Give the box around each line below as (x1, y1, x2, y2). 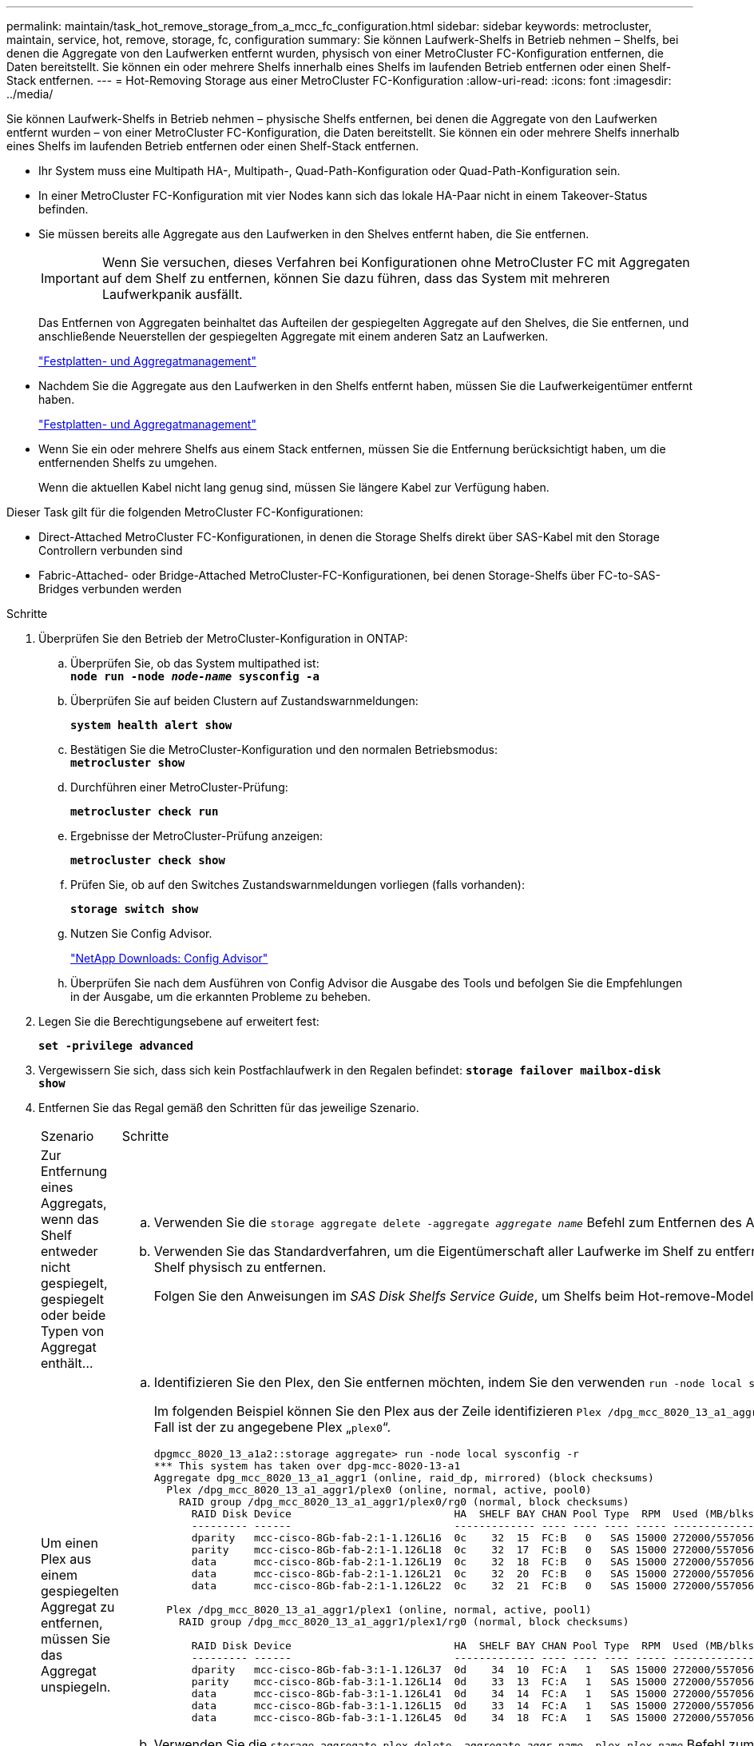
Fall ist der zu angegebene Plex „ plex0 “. (153, 1419, 391, 1435)
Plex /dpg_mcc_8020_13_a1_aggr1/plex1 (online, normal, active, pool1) (166, 1604, 592, 1616)
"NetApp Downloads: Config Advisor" (70, 951, 268, 965)
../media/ (6, 87, 54, 101)
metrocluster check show (70, 854, 225, 867)
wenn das (41, 1211, 99, 1227)
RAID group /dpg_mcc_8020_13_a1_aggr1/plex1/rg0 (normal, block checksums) (179, 1616, 629, 1628)
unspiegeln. (41, 1678, 111, 1695)
